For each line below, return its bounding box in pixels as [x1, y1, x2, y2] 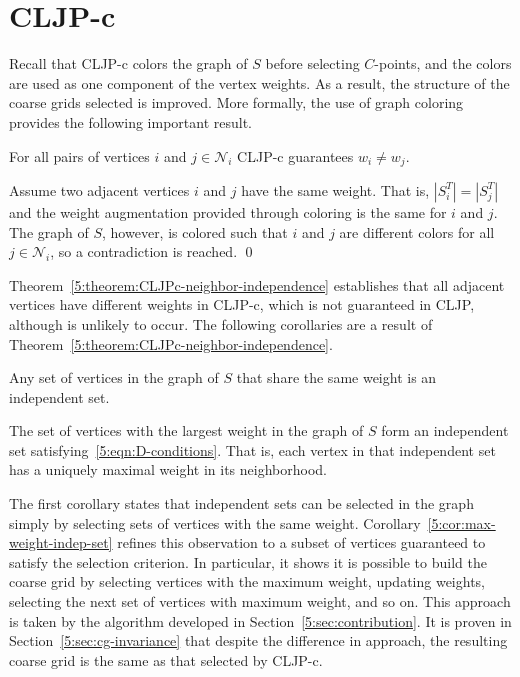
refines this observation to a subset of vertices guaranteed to [117, 532, 486, 553]
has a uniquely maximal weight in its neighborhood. [9, 459, 327, 480]
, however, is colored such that [102, 221, 288, 242]
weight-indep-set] [9, 532, 113, 553]
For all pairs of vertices [9, 145, 150, 166]
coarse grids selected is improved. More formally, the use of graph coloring [9, 92, 464, 113]
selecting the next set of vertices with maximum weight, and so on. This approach [9, 591, 511, 612]
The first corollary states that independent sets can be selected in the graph [9, 493, 474, 514]
